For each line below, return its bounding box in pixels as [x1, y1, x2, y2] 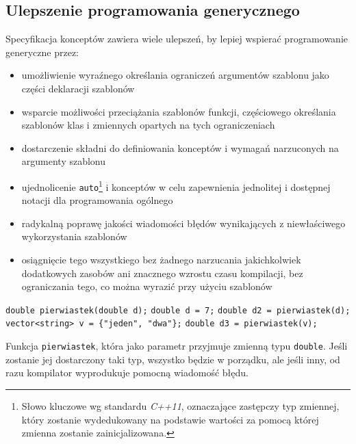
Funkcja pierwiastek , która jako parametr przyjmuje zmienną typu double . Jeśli [5, 339, 348, 353]
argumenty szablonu [21, 154, 106, 168]
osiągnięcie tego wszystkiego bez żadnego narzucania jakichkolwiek [21, 252, 301, 267]
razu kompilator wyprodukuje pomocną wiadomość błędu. [5, 365, 249, 380]
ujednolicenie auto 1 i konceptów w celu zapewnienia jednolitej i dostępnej [21, 177, 331, 194]
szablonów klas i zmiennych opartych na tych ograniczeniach [21, 118, 275, 132]
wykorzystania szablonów [21, 229, 127, 244]
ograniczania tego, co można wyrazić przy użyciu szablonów [21, 279, 272, 293]
